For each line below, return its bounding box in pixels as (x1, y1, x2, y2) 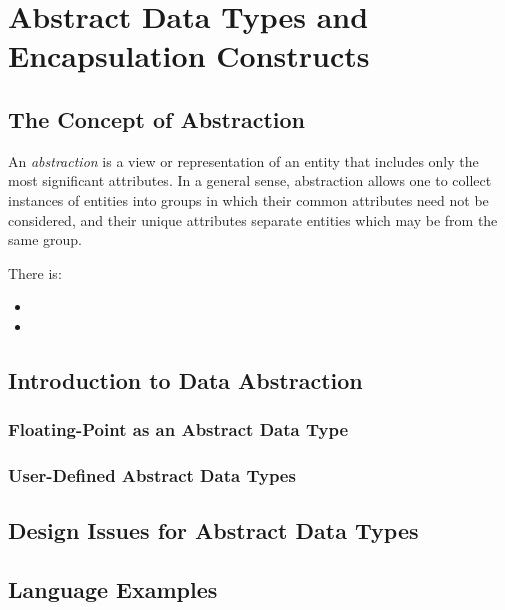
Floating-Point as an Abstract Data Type (8, 417, 349, 442)
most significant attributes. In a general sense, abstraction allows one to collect (8, 170, 492, 191)
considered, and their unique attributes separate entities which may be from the (8, 209, 498, 230)
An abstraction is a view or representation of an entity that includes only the (8, 150, 479, 171)
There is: (8, 262, 62, 283)
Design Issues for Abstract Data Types (8, 515, 419, 546)
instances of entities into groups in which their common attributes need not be (8, 189, 489, 210)
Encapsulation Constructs (8, 35, 370, 76)
